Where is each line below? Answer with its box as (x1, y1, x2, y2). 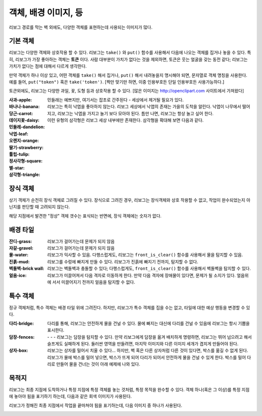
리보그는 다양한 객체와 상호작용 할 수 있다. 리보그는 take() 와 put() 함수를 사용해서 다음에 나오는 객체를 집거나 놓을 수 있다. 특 (9, 50, 251, 55)
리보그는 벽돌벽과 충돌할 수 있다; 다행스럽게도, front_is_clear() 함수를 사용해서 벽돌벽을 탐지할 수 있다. (47, 265, 251, 272)
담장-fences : (9, 334, 35, 340)
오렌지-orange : (9, 138, 39, 143)
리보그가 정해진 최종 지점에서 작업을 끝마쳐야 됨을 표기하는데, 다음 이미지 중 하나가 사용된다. (9, 402, 182, 408)
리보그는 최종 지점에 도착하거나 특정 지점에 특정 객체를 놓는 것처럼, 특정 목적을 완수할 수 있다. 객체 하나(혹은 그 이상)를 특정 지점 (9, 386, 250, 392)
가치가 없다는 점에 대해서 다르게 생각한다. (9, 63, 87, 69)
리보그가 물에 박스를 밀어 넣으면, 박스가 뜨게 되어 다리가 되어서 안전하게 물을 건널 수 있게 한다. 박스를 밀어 (47, 354, 246, 360)
